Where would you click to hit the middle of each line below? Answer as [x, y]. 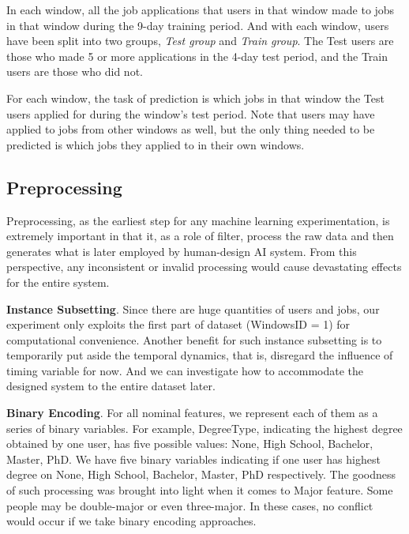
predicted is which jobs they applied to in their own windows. [156, 144]
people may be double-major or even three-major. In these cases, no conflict [190, 505]
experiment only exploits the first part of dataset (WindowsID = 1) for [178, 324]
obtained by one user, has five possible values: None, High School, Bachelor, [190, 444]
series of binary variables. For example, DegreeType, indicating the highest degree [204, 428]
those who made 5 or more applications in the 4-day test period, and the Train [197, 56]
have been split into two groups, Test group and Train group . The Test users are [200, 41]
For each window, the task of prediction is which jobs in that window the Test [195, 98]
